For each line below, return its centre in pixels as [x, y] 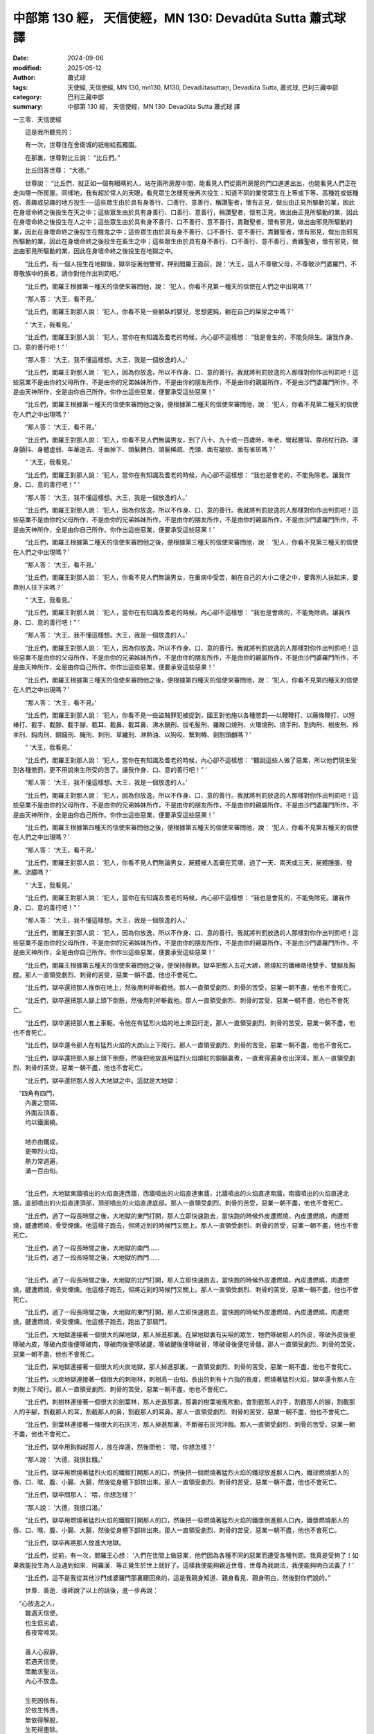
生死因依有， [43, 1700]
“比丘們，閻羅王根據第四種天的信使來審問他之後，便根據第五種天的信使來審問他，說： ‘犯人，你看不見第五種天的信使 [192, 827]
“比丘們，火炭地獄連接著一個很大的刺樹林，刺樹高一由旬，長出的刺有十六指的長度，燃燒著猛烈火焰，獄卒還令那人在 [190, 1380]
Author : [24, 78]
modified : [27, 68]
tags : [20, 87]
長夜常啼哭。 [43, 1633]
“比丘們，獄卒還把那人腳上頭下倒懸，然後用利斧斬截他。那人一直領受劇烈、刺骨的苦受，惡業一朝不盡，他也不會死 [187, 1000]
